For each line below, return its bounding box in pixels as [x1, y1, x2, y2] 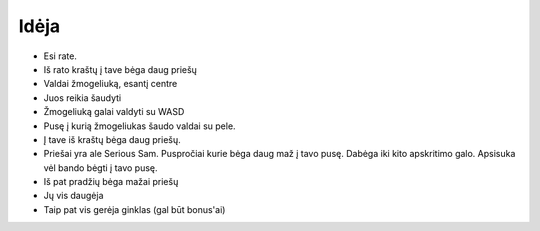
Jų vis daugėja [43, 190, 104, 202]
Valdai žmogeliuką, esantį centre [43, 78, 178, 90]
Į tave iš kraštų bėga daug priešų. [43, 133, 182, 145]
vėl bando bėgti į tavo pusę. [43, 161, 159, 174]
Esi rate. [43, 50, 77, 62]
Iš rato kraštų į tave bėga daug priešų [43, 63, 197, 75]
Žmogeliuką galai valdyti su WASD [43, 106, 185, 118]
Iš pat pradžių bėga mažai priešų [43, 176, 179, 188]
